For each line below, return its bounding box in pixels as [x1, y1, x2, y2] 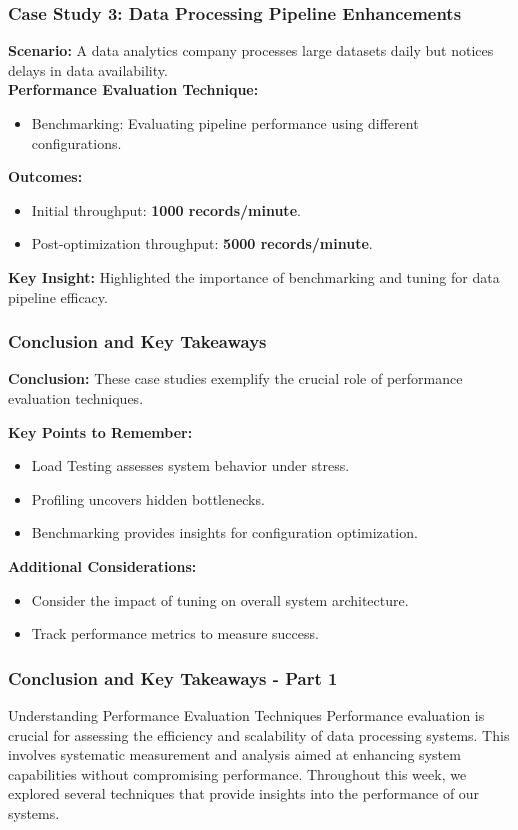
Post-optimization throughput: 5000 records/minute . [31, 233, 373, 254]
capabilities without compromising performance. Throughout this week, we [8, 763, 467, 784]
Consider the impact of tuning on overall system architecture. [31, 589, 409, 610]
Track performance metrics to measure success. [31, 623, 319, 644]
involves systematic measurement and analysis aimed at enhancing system [8, 744, 461, 765]
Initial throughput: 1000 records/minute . [31, 199, 301, 220]
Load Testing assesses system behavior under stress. [31, 455, 350, 476]
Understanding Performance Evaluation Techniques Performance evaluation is [8, 704, 485, 725]
